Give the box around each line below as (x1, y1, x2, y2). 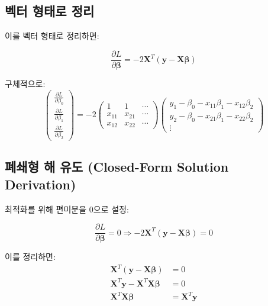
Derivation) (5, 175, 76, 193)
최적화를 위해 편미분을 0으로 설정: (5, 202, 129, 215)
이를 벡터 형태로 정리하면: (5, 30, 99, 42)
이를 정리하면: (5, 250, 56, 263)
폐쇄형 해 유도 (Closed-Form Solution (5, 157, 229, 176)
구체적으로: (5, 77, 46, 89)
